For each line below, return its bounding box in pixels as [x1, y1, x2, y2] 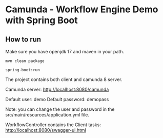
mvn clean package [5, 58, 45, 64]
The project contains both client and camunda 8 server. [5, 76, 123, 83]
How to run [5, 35, 42, 44]
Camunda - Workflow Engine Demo [5, 4, 158, 15]
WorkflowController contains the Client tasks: [5, 122, 101, 128]
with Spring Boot [5, 14, 78, 26]
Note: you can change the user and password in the [5, 106, 115, 112]
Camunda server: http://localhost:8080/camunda [5, 86, 109, 92]
